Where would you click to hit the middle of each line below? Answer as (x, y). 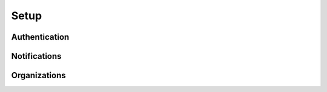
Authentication (40, 37)
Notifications (36, 56)
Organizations (38, 75)
